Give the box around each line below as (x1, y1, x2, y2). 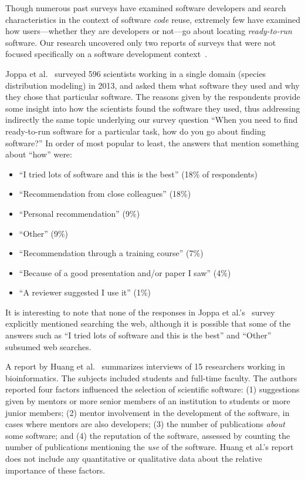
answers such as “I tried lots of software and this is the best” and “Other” (5, 329, 272, 341)
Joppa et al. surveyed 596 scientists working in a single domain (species (5, 67, 266, 79)
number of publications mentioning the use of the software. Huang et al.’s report (5, 441, 294, 453)
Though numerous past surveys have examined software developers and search (5, 2, 286, 14)
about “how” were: (5, 148, 72, 160)
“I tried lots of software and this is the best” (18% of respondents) (19, 167, 258, 180)
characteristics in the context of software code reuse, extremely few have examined (5, 13, 300, 25)
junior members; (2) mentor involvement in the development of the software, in (5, 406, 290, 418)
